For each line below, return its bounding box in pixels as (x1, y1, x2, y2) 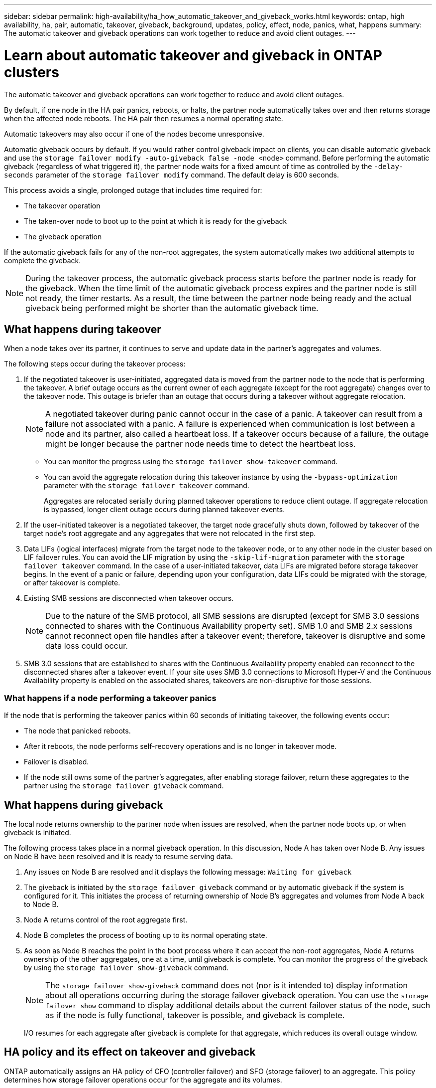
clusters (4, 63, 59, 81)
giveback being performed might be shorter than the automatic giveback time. (25, 303, 319, 313)
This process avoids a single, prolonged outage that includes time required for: (4, 185, 262, 194)
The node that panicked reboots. (24, 726, 131, 735)
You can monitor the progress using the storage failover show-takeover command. (44, 457, 338, 466)
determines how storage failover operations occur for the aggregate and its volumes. (4, 1075, 282, 1084)
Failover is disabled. (24, 757, 89, 766)
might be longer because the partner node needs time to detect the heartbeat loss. (45, 439, 356, 449)
